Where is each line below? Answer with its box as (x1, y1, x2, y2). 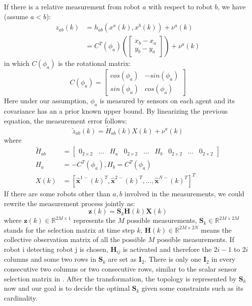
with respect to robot (148, 1, 213, 11)
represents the (73, 215, 116, 225)
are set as (108, 254, 137, 264)
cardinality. (4, 292, 38, 303)
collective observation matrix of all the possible (4, 234, 146, 245)
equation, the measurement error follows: (4, 115, 127, 125)
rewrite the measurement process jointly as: (4, 198, 135, 208)
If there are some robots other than (4, 188, 111, 198)
